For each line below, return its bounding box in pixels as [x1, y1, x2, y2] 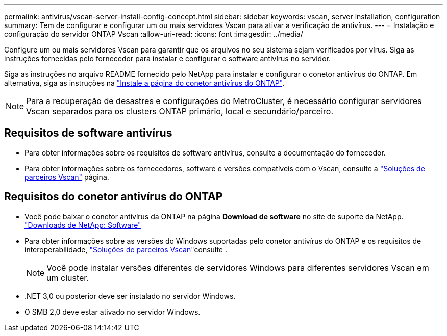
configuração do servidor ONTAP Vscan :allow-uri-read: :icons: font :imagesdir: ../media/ [4, 30, 303, 38]
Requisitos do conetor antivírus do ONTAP [4, 190, 223, 203]
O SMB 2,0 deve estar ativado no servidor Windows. [24, 307, 201, 316]
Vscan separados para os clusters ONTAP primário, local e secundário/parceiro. [26, 106, 333, 116]
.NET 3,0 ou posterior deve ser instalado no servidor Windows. [24, 291, 236, 300]
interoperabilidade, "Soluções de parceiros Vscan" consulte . [24, 245, 228, 254]
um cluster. [46, 272, 89, 283]
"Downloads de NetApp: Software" [24, 220, 141, 229]
